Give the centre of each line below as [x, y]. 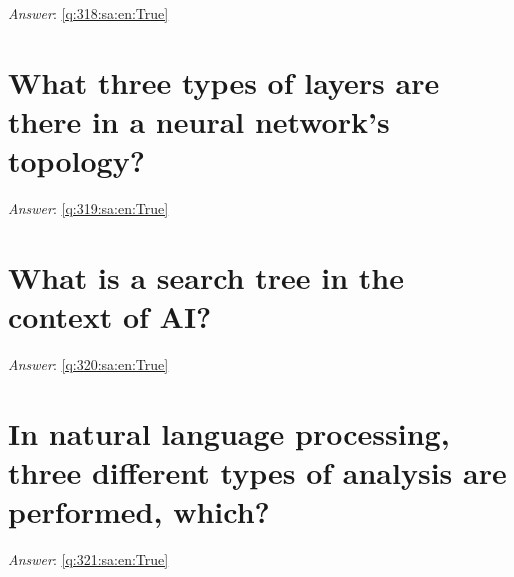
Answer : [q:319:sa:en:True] [88, 208]
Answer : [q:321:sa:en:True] [88, 559]
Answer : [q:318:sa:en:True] [88, 13]
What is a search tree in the [206, 276]
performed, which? [139, 511]
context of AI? [110, 316]
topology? [76, 160]
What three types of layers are [224, 81]
